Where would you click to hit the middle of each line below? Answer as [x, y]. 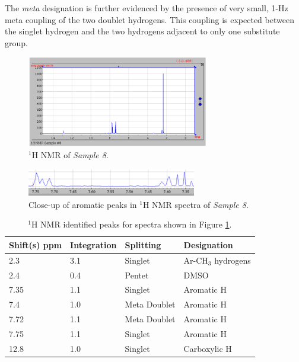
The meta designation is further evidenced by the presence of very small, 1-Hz [147, 8]
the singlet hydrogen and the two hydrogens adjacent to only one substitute [142, 31]
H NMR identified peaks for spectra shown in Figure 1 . [131, 224]
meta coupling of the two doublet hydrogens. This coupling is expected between [149, 19]
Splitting [143, 244]
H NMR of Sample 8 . [70, 155]
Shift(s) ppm [36, 244]
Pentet [137, 275]
